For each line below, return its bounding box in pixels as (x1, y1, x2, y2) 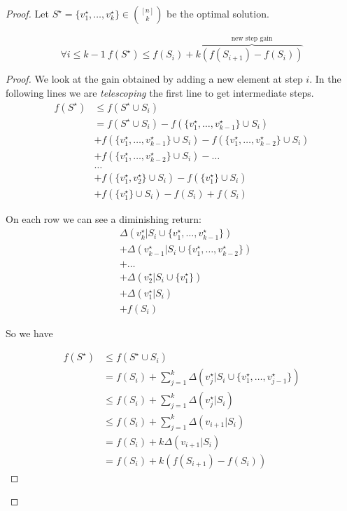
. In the (309, 71, 341, 86)
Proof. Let (6, 6, 49, 20)
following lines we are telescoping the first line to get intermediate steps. (6, 86, 314, 100)
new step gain (231, 34, 273, 42)
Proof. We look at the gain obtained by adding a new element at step (6, 71, 303, 86)
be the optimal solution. (167, 6, 269, 20)
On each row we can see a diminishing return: (6, 211, 201, 226)
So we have (6, 325, 53, 340)
